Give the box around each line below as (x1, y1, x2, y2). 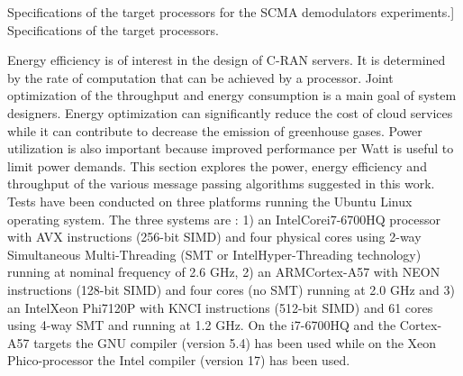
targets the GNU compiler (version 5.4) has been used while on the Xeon (33, 333, 437, 352)
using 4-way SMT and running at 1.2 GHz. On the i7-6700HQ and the (7, 316, 396, 335)
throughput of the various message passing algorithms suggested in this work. (7, 174, 435, 193)
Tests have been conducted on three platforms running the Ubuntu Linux (7, 191, 413, 210)
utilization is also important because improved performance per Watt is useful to (7, 139, 454, 158)
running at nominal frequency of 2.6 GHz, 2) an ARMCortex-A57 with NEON (7, 262, 440, 281)
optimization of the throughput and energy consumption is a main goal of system (7, 86, 457, 105)
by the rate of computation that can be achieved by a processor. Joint (7, 68, 394, 87)
